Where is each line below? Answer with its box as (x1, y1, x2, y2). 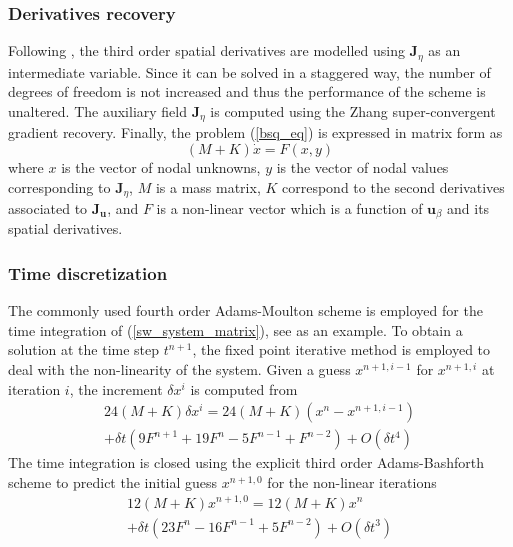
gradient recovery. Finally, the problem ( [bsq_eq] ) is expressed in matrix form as (8, 122, 503, 143)
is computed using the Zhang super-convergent (210, 100, 496, 121)
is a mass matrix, (155, 176, 261, 197)
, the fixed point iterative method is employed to (192, 339, 491, 360)
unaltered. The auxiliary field (8, 100, 188, 121)
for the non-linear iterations (267, 471, 437, 492)
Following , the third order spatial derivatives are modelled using (8, 40, 405, 61)
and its (447, 197, 490, 218)
